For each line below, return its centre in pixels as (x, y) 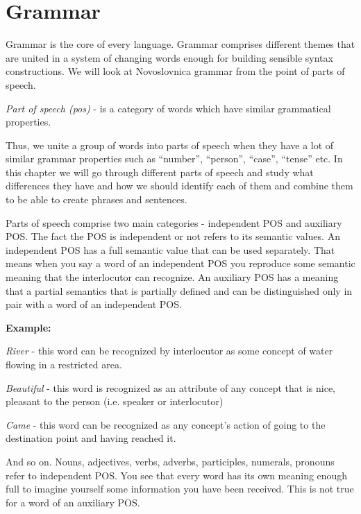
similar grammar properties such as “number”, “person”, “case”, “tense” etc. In (174, 159)
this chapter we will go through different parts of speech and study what (160, 172)
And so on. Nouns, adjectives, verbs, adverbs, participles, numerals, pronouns (170, 461)
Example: (28, 327)
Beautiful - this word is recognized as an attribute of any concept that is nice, (170, 387)
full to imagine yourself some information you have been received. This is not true (180, 489)
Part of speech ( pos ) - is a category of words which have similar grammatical (168, 108)
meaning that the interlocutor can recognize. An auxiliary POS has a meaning (172, 277)
